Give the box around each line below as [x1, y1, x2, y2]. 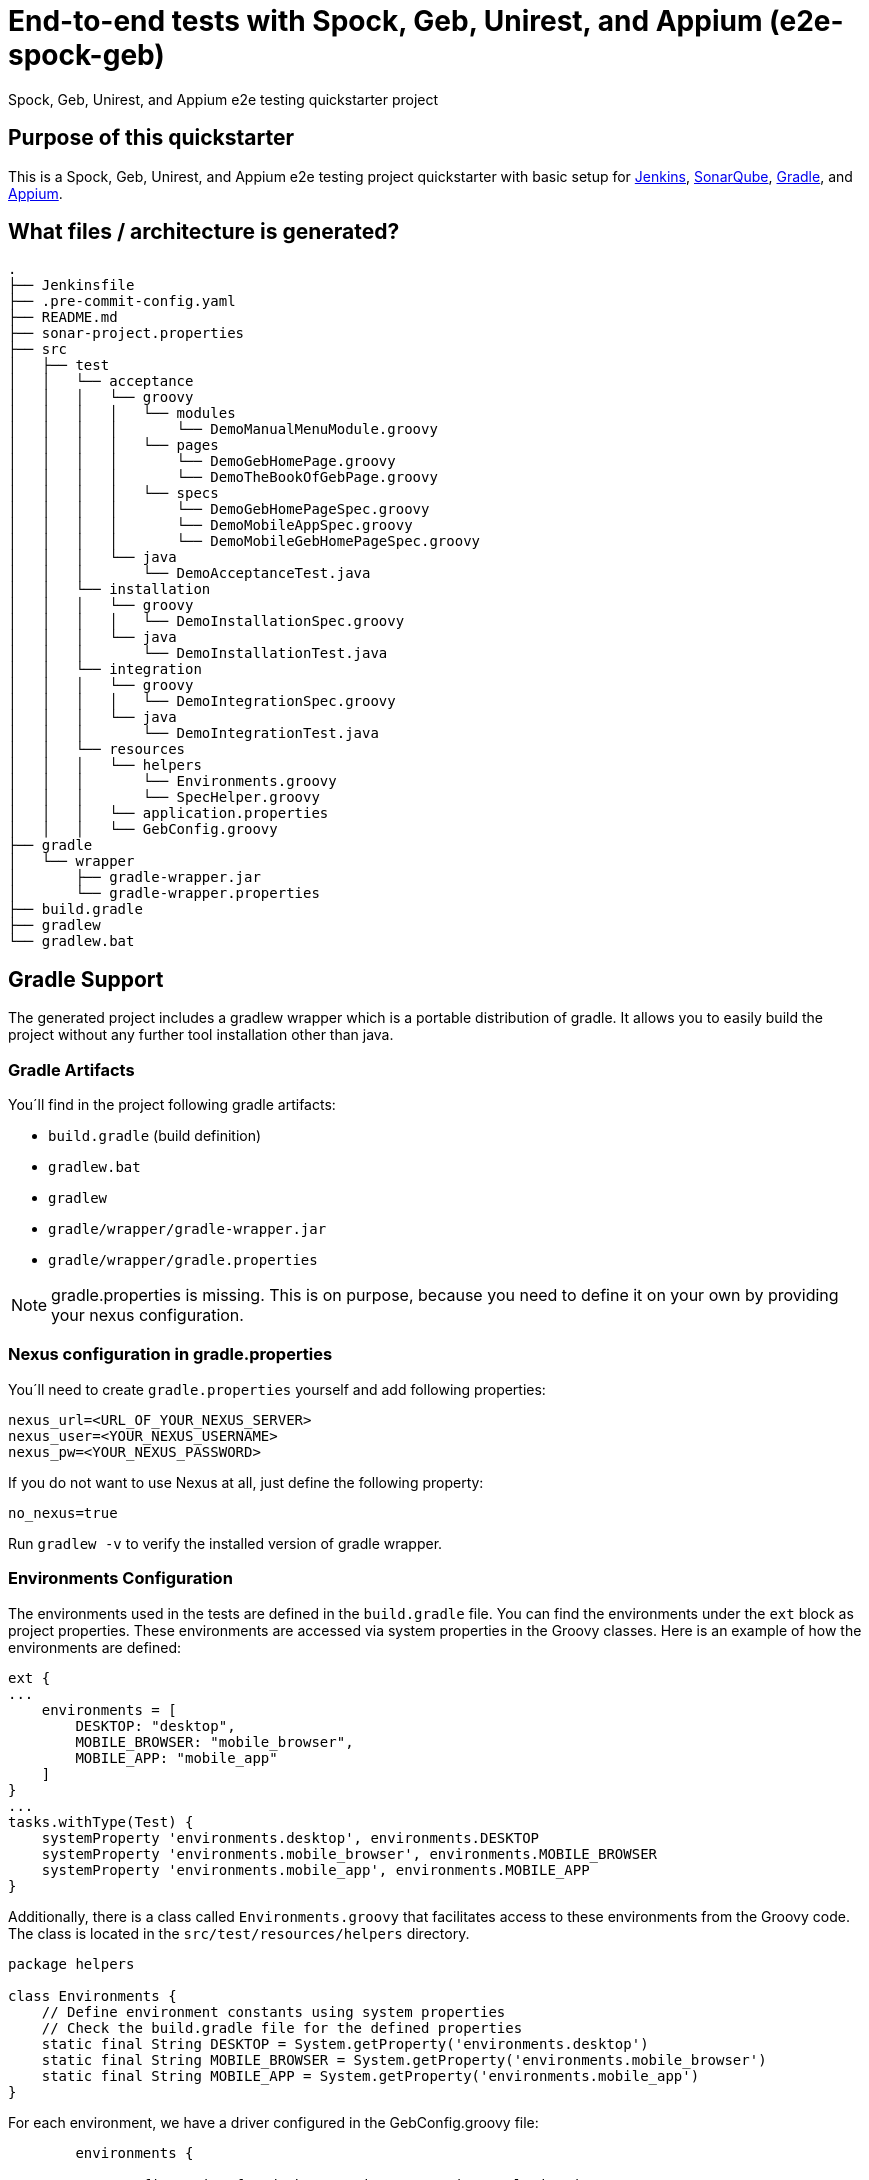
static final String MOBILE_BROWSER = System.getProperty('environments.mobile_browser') [41, 2051, 767, 2068]
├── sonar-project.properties [8, 325, 245, 342]
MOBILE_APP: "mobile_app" [75, 1749, 278, 1766]
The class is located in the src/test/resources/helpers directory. [8, 1924, 470, 1942]
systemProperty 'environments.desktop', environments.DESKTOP [41, 1829, 540, 1846]
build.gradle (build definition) [48, 1127, 262, 1145]
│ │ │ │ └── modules [8, 405, 236, 422]
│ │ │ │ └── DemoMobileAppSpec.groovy [8, 517, 413, 534]
